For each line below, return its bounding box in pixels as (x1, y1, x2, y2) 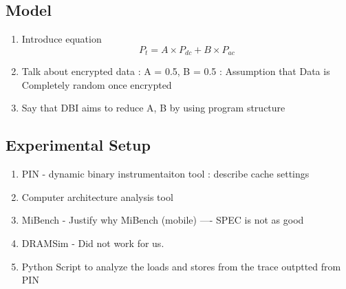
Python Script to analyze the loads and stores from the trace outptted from (21, 259, 341, 273)
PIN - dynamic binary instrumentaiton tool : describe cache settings (21, 167, 310, 181)
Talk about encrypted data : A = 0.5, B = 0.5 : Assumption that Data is (21, 64, 330, 78)
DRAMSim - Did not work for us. (21, 236, 164, 250)
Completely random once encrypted (21, 77, 172, 92)
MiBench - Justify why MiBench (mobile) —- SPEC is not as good (21, 213, 304, 227)
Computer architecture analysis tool (21, 189, 173, 204)
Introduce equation (21, 32, 102, 46)
